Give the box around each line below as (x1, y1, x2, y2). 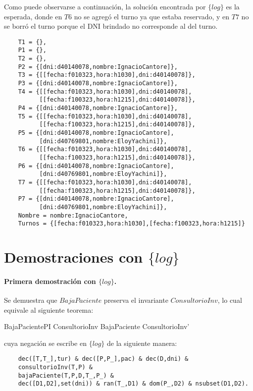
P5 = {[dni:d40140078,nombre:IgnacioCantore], (18, 129, 174, 136)
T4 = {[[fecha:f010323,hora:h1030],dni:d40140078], (18, 88, 192, 95)
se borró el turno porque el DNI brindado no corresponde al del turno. (4, 21, 218, 31)
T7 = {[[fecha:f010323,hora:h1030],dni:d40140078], (18, 178, 192, 186)
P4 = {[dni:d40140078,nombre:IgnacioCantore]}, (18, 105, 178, 112)
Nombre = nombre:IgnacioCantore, (18, 212, 128, 219)
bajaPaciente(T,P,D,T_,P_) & (18, 372, 114, 379)
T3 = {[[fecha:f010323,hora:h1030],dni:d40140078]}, (18, 71, 196, 79)
